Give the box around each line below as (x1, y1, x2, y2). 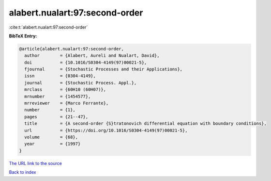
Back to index (9, 169, 36, 175)
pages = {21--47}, (24, 114, 89, 119)
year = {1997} (24, 141, 81, 147)
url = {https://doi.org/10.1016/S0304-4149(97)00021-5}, (24, 128, 188, 133)
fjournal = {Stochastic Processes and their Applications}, (24, 66, 183, 72)
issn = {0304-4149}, (24, 73, 96, 79)
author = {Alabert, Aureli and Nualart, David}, (24, 53, 160, 58)
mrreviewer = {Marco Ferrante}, (24, 100, 109, 106)
